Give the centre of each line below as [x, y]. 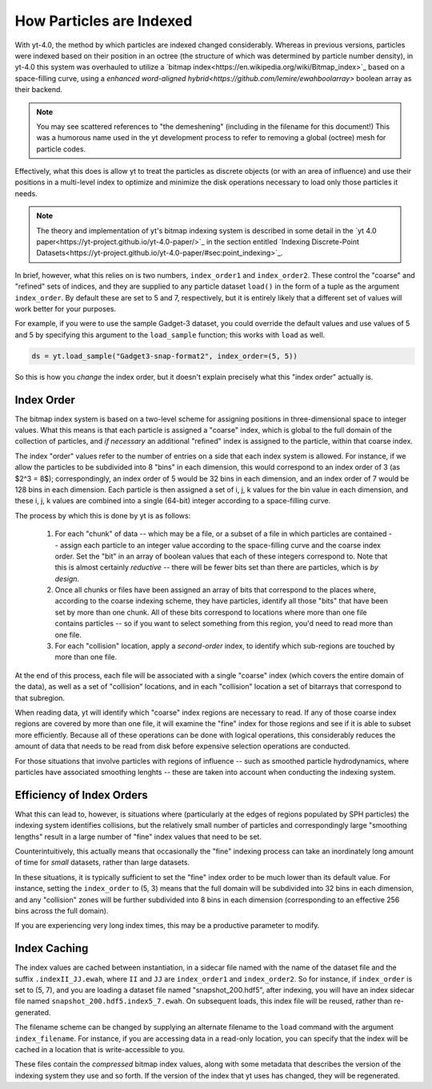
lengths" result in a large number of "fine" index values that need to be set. [138, 837]
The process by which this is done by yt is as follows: [103, 515]
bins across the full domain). [62, 910]
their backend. [39, 90]
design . [67, 579]
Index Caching [52, 948]
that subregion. [40, 698]
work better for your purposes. [65, 309]
